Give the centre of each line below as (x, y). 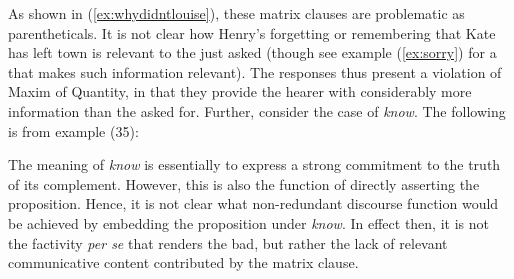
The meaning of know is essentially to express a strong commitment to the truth (254, 164)
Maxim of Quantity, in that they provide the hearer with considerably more (240, 91)
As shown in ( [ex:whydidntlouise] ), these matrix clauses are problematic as (236, 13)
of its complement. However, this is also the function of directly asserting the (244, 183)
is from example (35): (73, 130)
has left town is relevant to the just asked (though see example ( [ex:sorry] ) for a (252, 52)
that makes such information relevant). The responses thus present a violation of (255, 71)
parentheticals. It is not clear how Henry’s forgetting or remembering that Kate (252, 32)
